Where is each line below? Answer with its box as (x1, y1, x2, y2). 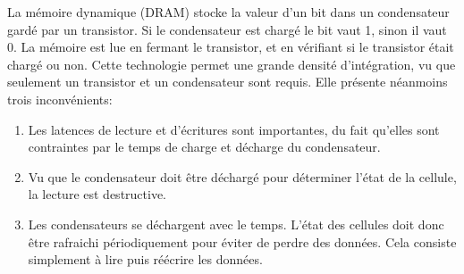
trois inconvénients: (7, 89, 113, 108)
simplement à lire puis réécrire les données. (28, 250, 263, 269)
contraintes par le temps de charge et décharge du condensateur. (28, 137, 381, 156)
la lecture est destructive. (28, 185, 167, 203)
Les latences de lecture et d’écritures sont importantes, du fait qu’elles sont (28, 120, 440, 138)
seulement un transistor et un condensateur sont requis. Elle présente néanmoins (7, 72, 448, 91)
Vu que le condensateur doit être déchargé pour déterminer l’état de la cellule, (28, 167, 457, 186)
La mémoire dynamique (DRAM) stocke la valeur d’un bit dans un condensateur (7, 3, 450, 21)
